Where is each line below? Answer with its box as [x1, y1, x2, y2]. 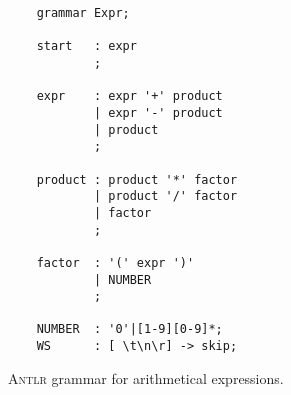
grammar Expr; [36, 6, 130, 20]
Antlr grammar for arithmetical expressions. [8, 367, 284, 388]
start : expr [36, 39, 137, 54]
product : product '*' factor [36, 172, 238, 187]
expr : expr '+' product [36, 89, 223, 104]
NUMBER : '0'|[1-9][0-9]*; [36, 322, 223, 337]
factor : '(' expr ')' [36, 255, 195, 270]
